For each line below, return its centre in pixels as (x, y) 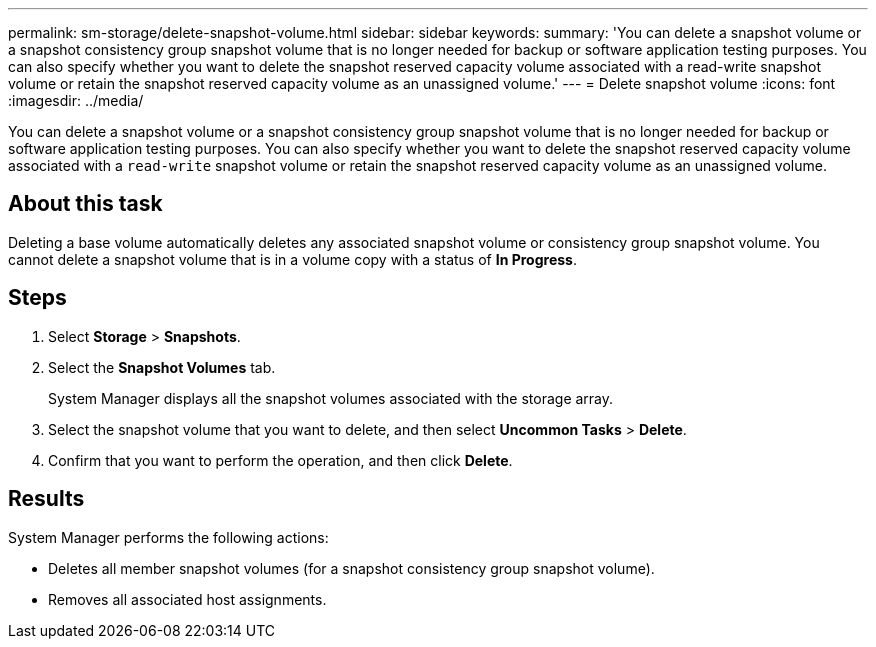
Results (46, 499)
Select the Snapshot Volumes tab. (162, 367)
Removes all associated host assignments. (187, 599)
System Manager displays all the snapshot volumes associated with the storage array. (331, 398)
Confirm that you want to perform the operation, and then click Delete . (280, 460)
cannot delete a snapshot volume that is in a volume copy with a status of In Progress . (292, 259)
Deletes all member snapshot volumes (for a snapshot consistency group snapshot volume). (351, 568)
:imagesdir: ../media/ (76, 100)
